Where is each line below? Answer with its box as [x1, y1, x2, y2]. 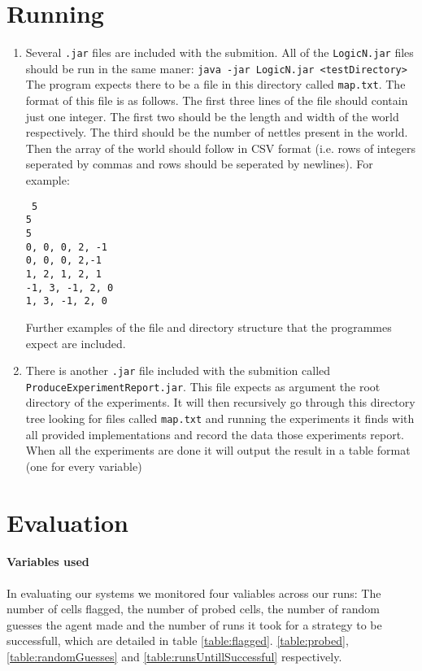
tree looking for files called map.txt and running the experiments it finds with [25, 410, 415, 426]
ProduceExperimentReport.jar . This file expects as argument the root [25, 377, 381, 394]
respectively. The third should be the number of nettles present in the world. [25, 124, 408, 141]
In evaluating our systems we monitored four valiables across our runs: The [7, 584, 381, 601]
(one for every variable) [25, 457, 142, 474]
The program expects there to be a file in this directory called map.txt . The [25, 76, 406, 93]
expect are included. [25, 334, 126, 351]
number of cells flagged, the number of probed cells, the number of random [7, 600, 380, 617]
